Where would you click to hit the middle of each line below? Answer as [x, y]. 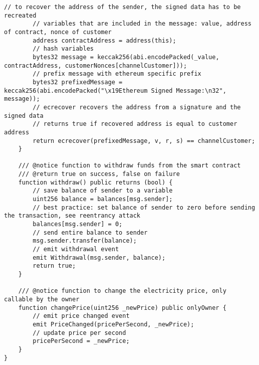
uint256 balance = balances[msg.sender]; [103, 199]
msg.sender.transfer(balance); [85, 241]
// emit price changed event [81, 316]
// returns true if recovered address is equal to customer [135, 124]
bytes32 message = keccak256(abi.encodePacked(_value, [126, 57]
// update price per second [79, 333]
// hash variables [63, 49]
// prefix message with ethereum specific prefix [117, 74]
